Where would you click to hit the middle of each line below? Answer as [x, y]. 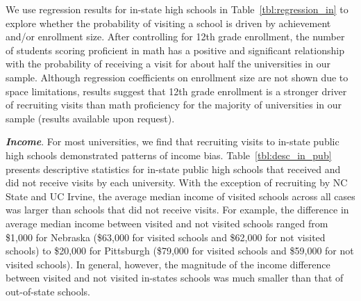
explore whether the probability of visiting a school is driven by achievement [168, 23]
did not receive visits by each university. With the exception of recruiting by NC [177, 182]
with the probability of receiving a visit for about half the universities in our [168, 64]
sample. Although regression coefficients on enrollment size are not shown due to [177, 77]
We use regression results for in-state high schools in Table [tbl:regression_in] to [177, 9]
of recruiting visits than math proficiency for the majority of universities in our [174, 105]
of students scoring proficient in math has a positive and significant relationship [175, 50]
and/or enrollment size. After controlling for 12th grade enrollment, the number [175, 36]
